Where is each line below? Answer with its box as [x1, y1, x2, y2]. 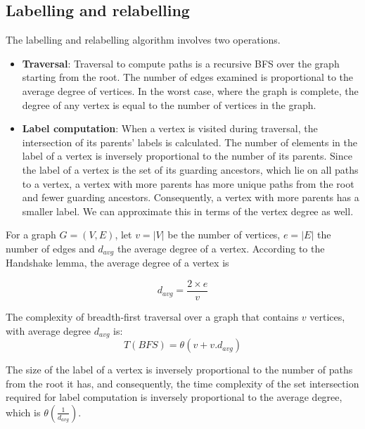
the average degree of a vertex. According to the [117, 241, 325, 255]
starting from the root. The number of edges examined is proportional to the [22, 70, 354, 84]
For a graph [6, 227, 56, 242]
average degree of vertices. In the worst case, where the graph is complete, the [22, 83, 359, 98]
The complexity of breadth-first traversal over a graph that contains [6, 309, 299, 324]
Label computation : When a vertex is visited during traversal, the [22, 121, 318, 136]
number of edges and [6, 241, 95, 255]
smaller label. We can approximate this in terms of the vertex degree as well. [22, 203, 354, 218]
